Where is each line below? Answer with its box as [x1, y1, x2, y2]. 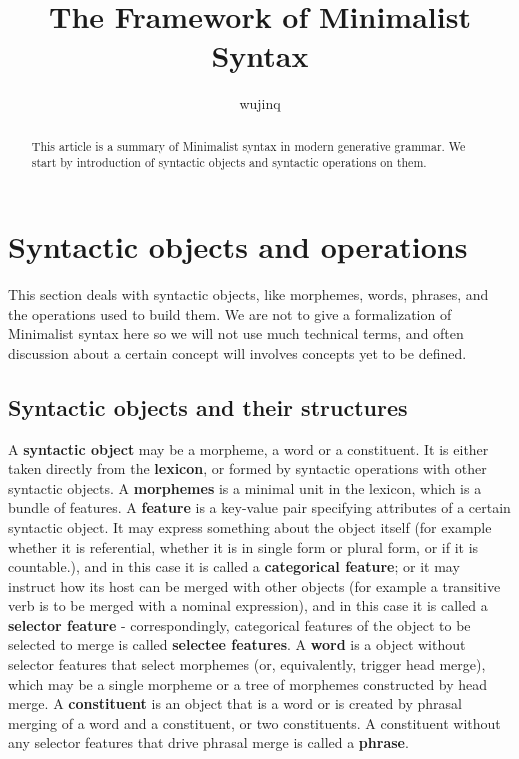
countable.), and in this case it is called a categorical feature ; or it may [8, 556, 460, 577]
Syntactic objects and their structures [8, 391, 408, 422]
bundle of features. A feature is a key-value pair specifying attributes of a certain [8, 497, 511, 518]
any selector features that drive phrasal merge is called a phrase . [8, 732, 409, 753]
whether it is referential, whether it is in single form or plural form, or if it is [8, 536, 479, 557]
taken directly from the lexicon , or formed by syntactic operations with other [8, 458, 487, 479]
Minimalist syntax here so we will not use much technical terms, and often [8, 323, 464, 344]
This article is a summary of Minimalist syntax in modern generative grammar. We [31, 137, 466, 154]
